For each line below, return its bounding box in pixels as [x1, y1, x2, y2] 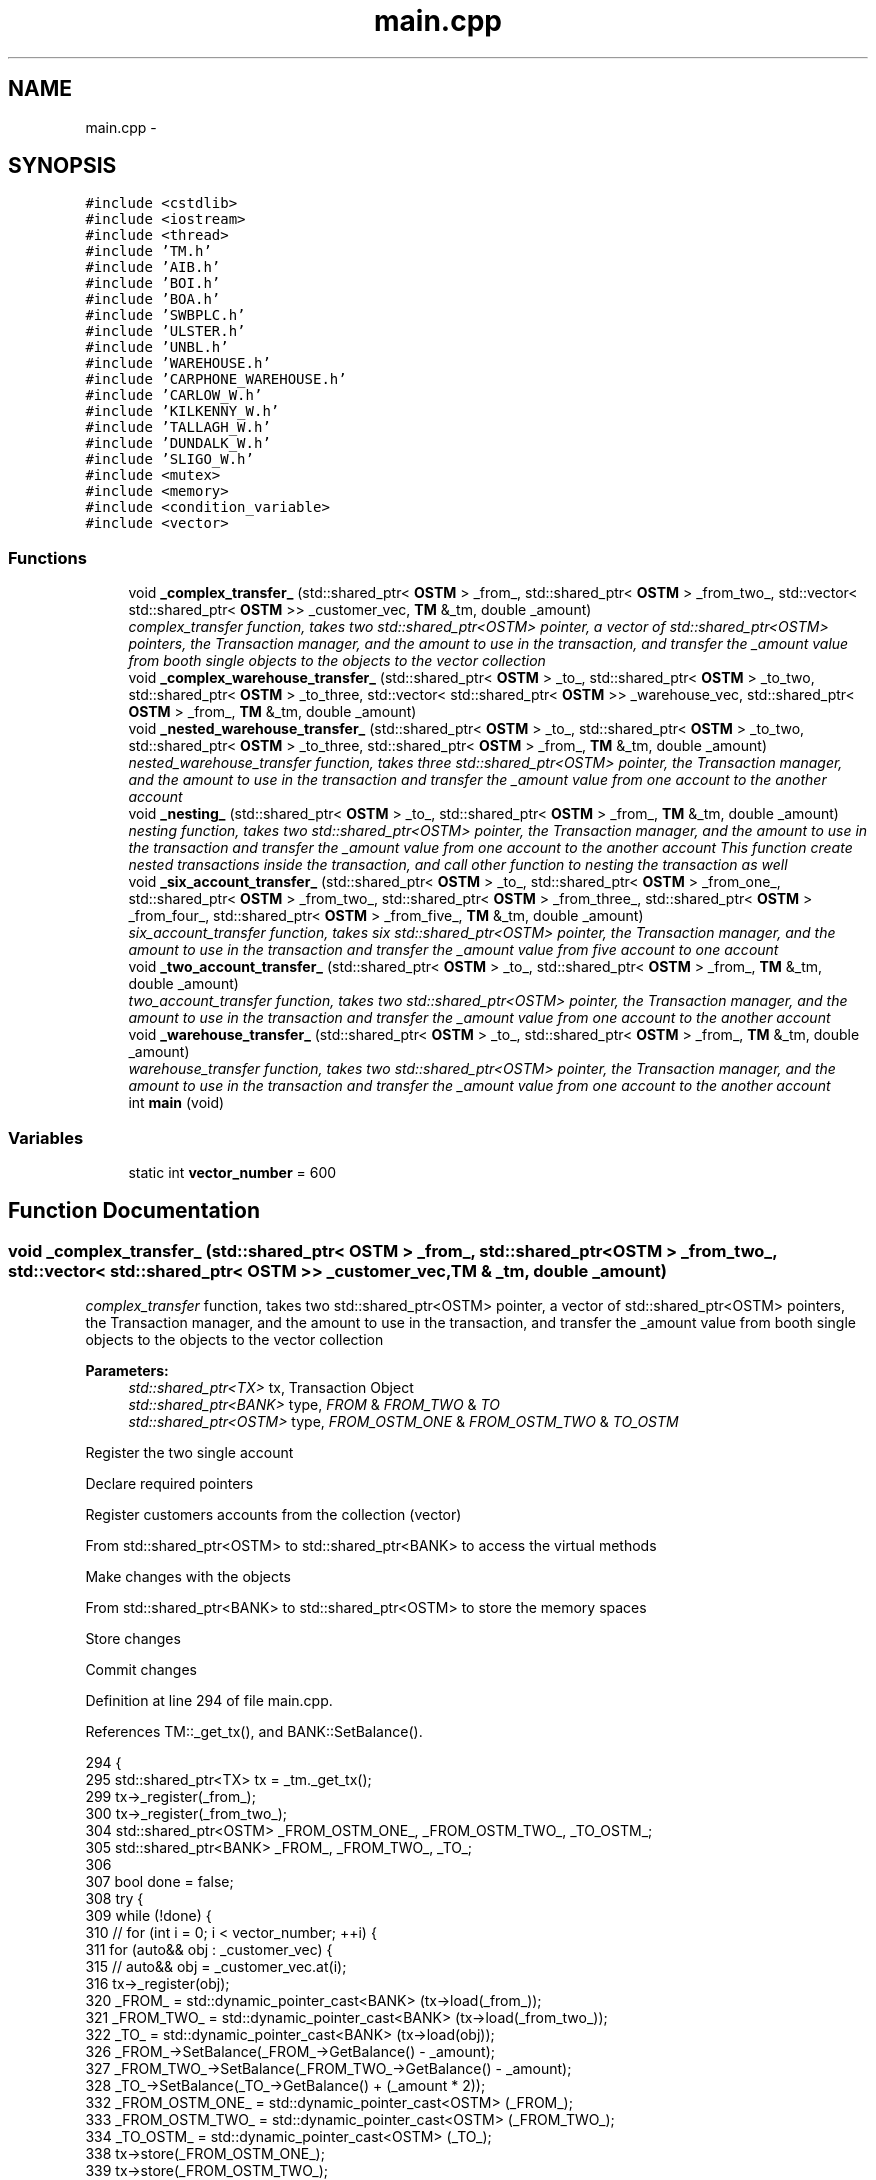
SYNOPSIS [8, 153, 117, 179]
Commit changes [85, 1661, 197, 1679]
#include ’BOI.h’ [85, 275, 221, 292]
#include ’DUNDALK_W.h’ [85, 435, 271, 452]
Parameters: [85, 1362, 169, 1380]
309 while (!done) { [85, 1907, 212, 1925]
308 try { [85, 1890, 144, 1908]
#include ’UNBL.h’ [85, 339, 229, 356]
